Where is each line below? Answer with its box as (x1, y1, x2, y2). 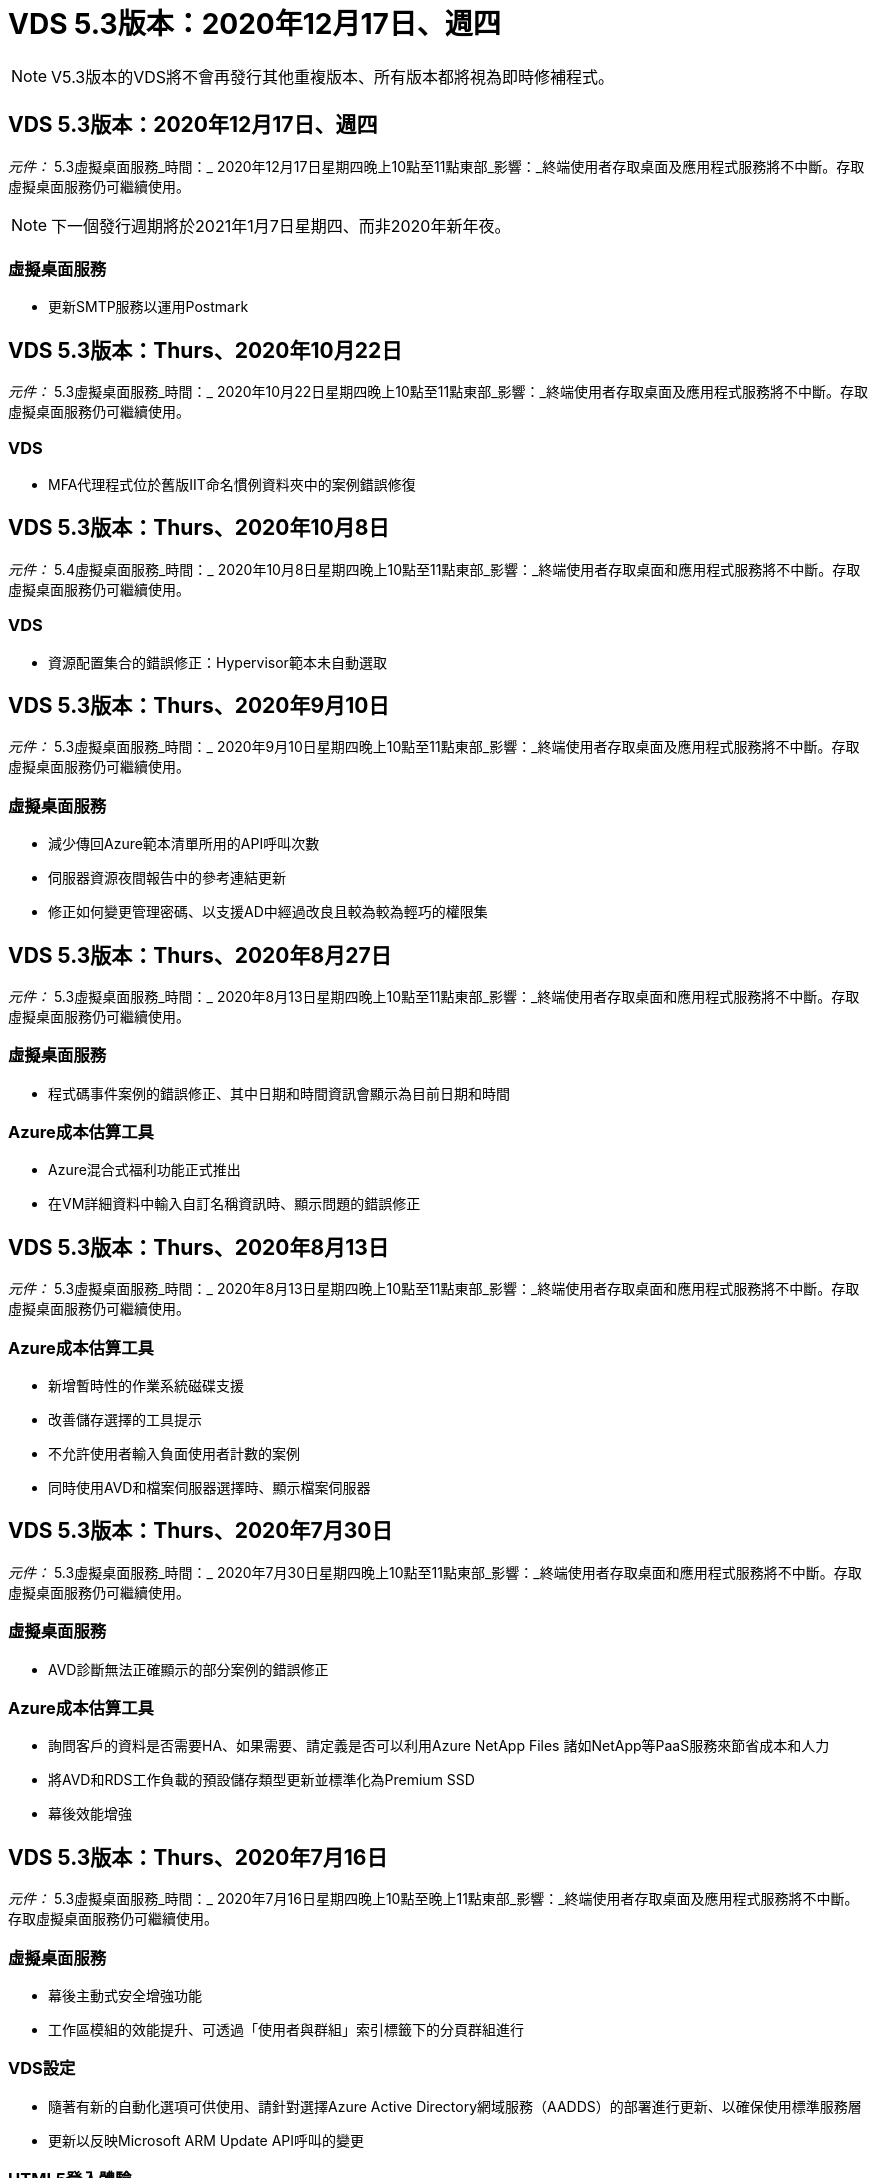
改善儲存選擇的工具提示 (48, 1411, 202, 1429)
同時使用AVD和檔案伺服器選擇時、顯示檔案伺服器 (48, 1479, 371, 1497)
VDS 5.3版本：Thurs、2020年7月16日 (8, 1844, 388, 1870)
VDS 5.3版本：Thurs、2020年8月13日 (8, 1234, 389, 1260)
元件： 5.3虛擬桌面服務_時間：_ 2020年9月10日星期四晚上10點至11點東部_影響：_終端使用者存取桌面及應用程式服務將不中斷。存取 (8, 738, 860, 756)
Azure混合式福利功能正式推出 (48, 1161, 241, 1179)
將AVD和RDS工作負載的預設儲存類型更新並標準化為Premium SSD (48, 1771, 475, 1789)
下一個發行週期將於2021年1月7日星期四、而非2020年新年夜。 (51, 215, 511, 236)
